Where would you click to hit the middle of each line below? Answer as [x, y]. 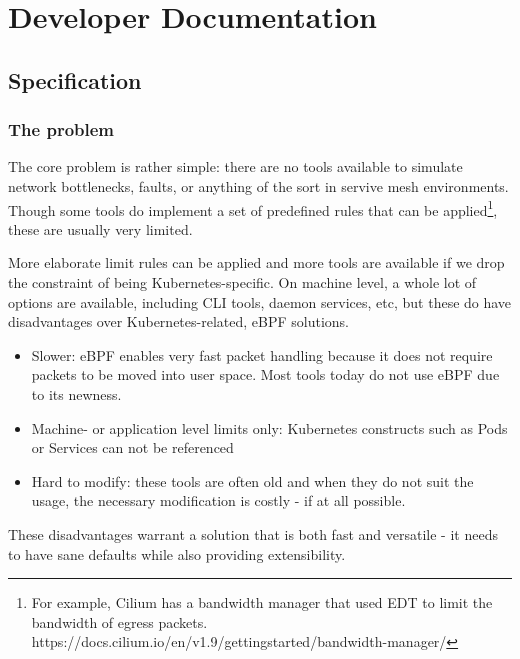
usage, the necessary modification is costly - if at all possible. [218, 500]
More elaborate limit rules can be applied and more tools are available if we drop [256, 262]
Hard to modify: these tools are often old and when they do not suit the [252, 480]
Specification [75, 79]
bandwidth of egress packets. [119, 621]
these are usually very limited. [100, 228]
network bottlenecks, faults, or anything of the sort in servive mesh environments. [258, 185]
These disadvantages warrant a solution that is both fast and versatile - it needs [253, 533]
